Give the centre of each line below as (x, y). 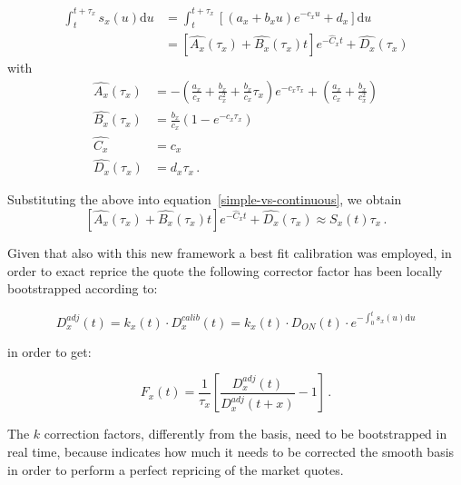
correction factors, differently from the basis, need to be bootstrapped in (245, 434)
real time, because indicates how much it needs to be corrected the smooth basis (231, 451)
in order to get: (49, 351)
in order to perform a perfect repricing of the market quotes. (176, 469)
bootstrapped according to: (83, 288)
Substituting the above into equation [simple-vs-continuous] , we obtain (205, 199)
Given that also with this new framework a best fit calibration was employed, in (230, 253)
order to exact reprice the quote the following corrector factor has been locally (225, 270)
